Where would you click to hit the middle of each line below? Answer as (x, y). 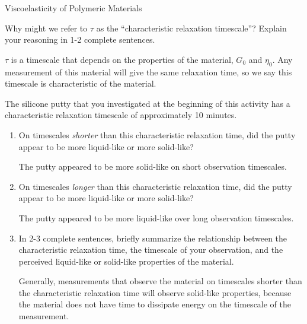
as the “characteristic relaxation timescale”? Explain (191, 28)
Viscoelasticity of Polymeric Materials (73, 8)
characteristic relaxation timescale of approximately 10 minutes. (121, 115)
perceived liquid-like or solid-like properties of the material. (126, 261)
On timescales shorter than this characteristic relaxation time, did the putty (157, 134)
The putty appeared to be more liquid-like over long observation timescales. (156, 217)
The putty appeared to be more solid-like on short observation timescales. (153, 166)
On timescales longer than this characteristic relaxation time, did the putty (155, 186)
